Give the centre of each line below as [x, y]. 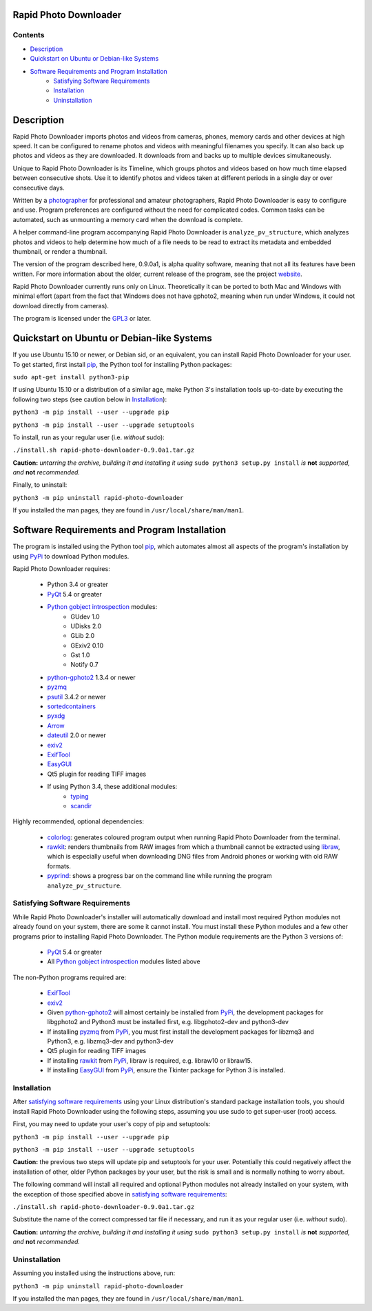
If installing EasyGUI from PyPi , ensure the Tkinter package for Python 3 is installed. [166, 1070]
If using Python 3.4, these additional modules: [112, 787]
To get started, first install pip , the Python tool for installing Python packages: [122, 364]
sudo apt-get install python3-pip [71, 377]
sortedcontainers [72, 706]
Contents [29, 35]
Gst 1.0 [80, 655]
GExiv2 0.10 [87, 646]
